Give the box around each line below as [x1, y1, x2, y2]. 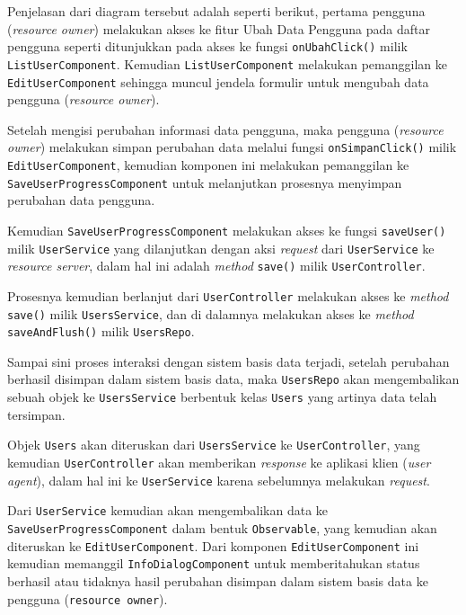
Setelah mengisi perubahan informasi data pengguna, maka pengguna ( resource [7, 120, 444, 138]
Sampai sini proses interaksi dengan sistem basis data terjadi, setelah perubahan [7, 352, 450, 370]
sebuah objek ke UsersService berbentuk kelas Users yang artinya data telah [7, 388, 437, 406]
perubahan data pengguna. [7, 191, 155, 209]
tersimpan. [7, 405, 66, 423]
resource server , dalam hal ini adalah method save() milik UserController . [7, 256, 426, 275]
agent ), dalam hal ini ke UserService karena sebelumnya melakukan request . [7, 470, 430, 489]
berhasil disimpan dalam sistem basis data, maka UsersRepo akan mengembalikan [7, 370, 460, 388]
